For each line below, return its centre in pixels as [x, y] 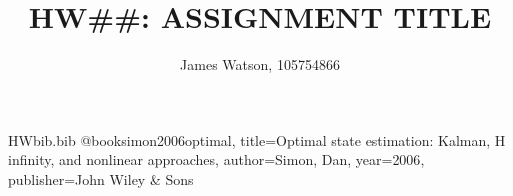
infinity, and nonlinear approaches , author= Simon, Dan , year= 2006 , [216, 159]
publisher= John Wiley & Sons [101, 178]
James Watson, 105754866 [260, 64]
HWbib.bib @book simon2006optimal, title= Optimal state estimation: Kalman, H [257, 139]
